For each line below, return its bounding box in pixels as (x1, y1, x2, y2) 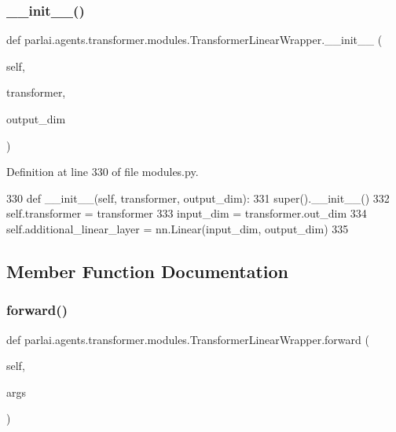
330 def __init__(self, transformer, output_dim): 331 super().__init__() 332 (6, 189, 390, 206)
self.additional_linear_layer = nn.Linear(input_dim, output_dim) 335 (6, 220, 349, 236)
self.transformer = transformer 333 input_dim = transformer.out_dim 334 (6, 205, 367, 221)
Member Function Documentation (6, 258, 289, 283)
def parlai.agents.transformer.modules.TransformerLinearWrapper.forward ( (6, 331, 369, 347)
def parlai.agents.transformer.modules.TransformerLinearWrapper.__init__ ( (6, 31, 383, 48)
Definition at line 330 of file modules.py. (6, 163, 199, 180)
